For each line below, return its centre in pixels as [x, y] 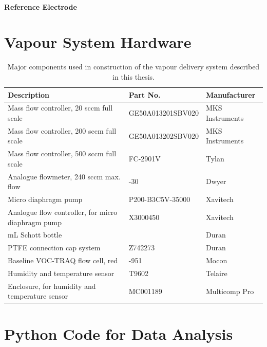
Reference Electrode [41, 6]
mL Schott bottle [35, 235]
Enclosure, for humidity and [52, 286]
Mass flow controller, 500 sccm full [62, 153]
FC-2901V [145, 159]
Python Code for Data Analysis [119, 333]
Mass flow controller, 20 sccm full [60, 108]
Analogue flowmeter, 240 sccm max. [64, 176]
